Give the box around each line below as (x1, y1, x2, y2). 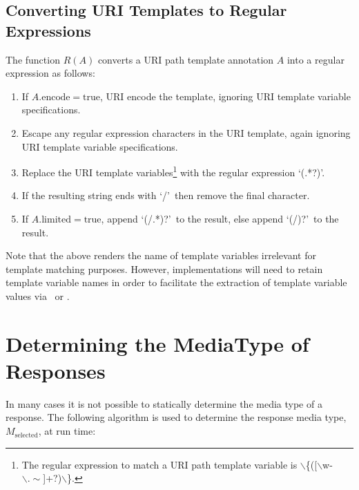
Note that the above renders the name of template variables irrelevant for (6, 248, 316, 263)
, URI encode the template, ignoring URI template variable (100, 88, 351, 103)
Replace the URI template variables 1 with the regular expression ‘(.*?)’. (21, 163, 325, 179)
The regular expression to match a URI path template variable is (21, 457, 298, 471)
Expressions (6, 19, 91, 41)
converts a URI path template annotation (97, 52, 274, 66)
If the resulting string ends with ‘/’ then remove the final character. (21, 188, 310, 202)
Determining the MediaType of (6, 329, 309, 357)
